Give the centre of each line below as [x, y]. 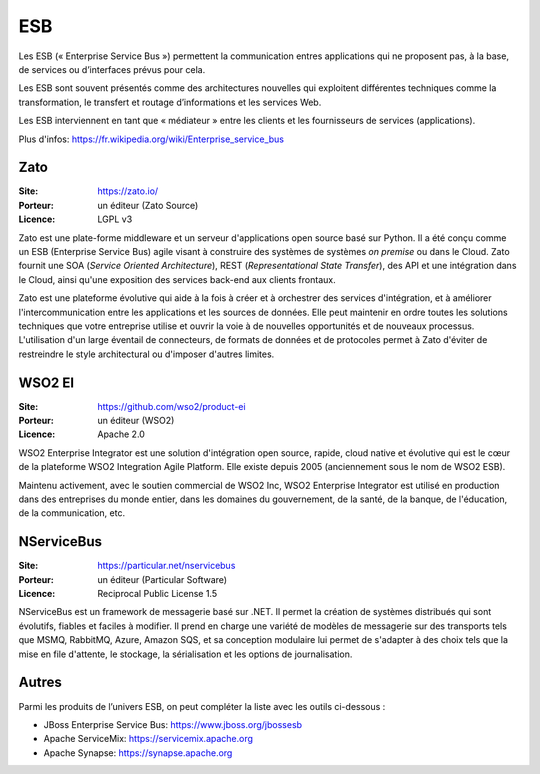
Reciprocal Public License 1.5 [157, 594]
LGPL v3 [115, 219]
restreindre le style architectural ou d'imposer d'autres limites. [146, 354]
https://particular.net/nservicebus [166, 566]
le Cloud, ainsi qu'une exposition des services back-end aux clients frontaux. [177, 279]
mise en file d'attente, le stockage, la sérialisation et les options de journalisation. [185, 654]
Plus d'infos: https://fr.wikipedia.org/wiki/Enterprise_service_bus [151, 139]
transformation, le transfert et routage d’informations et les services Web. [170, 102]
